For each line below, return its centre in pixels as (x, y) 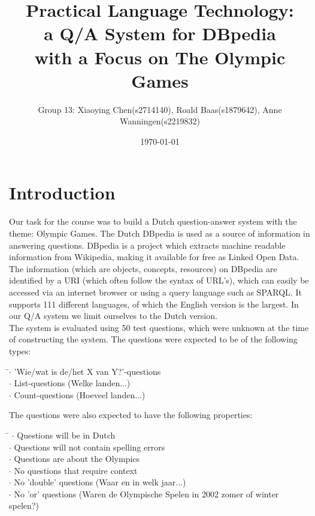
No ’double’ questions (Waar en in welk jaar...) (100, 482)
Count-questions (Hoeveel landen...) (80, 394)
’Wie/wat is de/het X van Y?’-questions (87, 371)
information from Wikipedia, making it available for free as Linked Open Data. (154, 257)
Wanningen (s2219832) (160, 121)
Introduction (62, 193)
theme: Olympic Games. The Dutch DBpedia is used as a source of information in (160, 233)
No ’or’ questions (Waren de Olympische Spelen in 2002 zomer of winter (146, 493)
